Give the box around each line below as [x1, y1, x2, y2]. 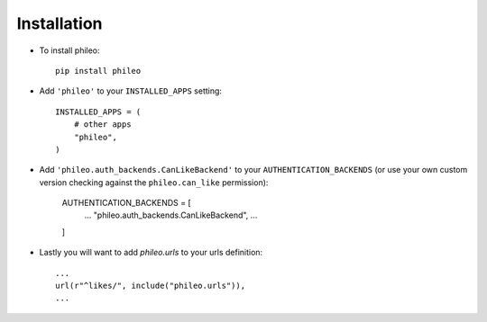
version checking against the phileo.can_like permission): [39, 176, 269, 188]
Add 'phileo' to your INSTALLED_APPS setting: [39, 85, 223, 96]
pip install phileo [55, 66, 142, 76]
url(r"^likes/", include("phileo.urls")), [55, 281, 246, 291]
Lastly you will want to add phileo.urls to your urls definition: [39, 247, 263, 258]
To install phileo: [39, 45, 100, 56]
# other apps [73, 120, 132, 130]
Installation [16, 13, 103, 33]
